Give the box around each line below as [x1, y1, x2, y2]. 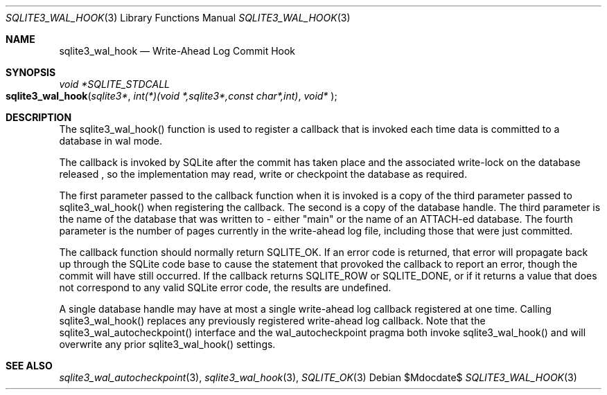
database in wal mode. [59, 135, 163, 147]
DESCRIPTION [6, 111, 72, 123]
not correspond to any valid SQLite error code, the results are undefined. [59, 282, 392, 293]
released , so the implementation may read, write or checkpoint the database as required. [59, 168, 467, 180]
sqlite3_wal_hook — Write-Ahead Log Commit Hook [59, 45, 296, 57]
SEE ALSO [6, 360, 53, 371]
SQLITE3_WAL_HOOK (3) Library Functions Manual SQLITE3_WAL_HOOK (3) [6, 12, 351, 24]
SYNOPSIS [6, 66, 56, 78]
